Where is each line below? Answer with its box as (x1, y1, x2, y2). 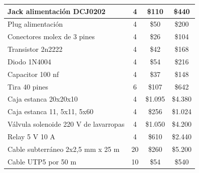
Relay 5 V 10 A (8, 131, 56, 141)
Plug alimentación (8, 19, 63, 29)
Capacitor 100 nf (8, 68, 59, 79)
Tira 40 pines (8, 81, 49, 92)
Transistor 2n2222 (8, 44, 63, 54)
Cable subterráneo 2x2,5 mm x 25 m (8, 143, 120, 154)
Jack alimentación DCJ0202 (8, 6, 106, 16)
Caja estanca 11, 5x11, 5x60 (8, 106, 94, 117)
